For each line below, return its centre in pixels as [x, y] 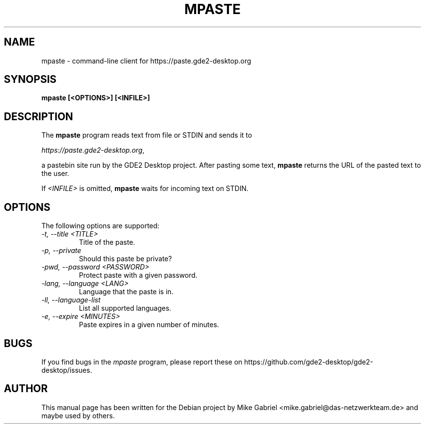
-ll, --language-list [71, 300]
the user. [55, 174]
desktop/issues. [67, 370]
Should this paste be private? [125, 259]
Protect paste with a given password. [138, 275]
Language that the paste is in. [126, 292]
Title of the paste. [107, 242]
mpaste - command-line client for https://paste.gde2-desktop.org [146, 61]
